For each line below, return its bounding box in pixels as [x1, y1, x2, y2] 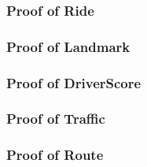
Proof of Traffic [6, 109, 105, 128]
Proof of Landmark [6, 36, 130, 56]
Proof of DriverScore [6, 72, 141, 92]
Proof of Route [6, 145, 104, 165]
